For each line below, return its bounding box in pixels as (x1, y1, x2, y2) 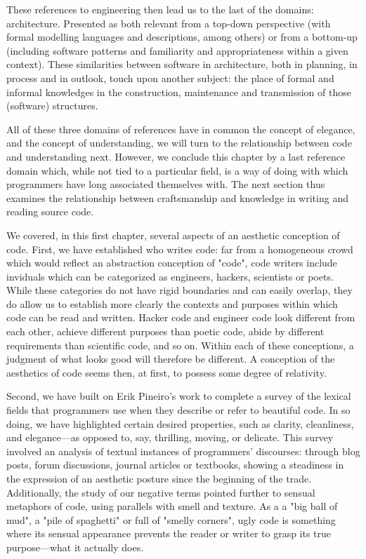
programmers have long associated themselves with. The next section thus (6, 177, 325, 191)
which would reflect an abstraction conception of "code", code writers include (6, 255, 337, 270)
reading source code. (6, 204, 94, 219)
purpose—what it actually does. (6, 539, 144, 554)
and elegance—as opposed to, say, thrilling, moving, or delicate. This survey (6, 430, 334, 445)
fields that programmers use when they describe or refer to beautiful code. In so (6, 403, 351, 417)
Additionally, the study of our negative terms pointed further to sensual (6, 485, 315, 499)
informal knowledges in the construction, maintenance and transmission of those (6, 84, 351, 99)
